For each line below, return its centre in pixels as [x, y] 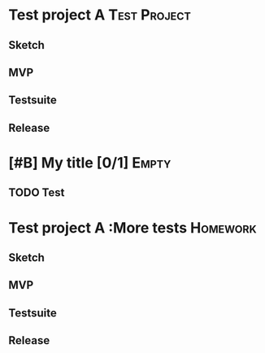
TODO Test [37, 193]
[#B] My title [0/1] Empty [90, 162]
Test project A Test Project [100, 15]
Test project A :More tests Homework [133, 227]
